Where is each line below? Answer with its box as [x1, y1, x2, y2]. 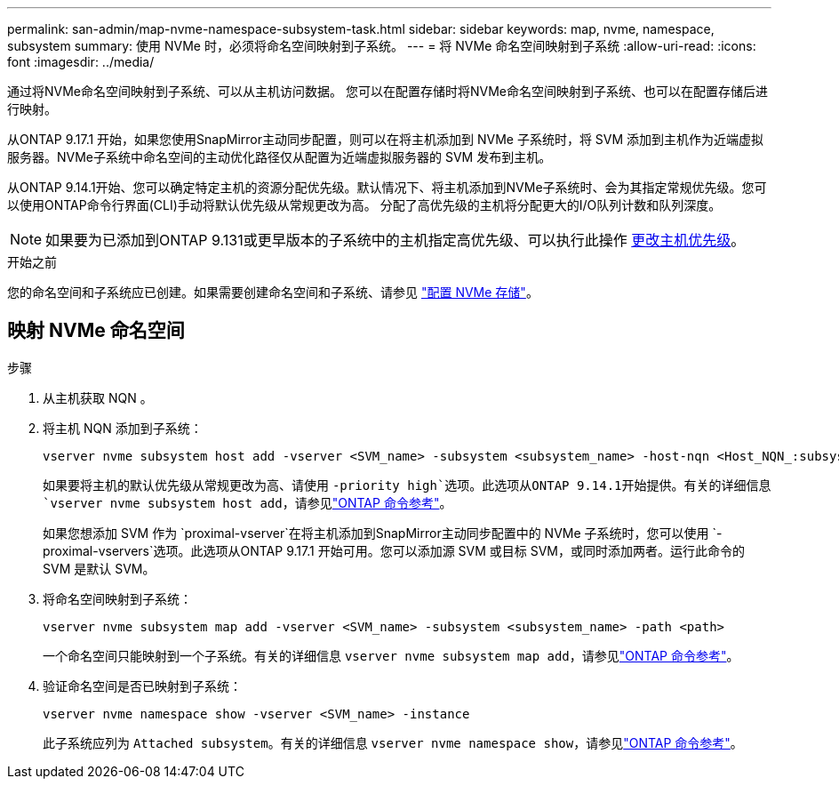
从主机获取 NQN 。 [43, 389, 153, 405]
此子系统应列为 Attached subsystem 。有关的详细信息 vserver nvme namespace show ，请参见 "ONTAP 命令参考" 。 [43, 734, 743, 750]
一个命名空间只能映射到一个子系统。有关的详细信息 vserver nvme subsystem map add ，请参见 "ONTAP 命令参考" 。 [43, 647, 739, 663]
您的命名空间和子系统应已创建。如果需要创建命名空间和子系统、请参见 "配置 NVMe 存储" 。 [7, 285, 539, 300]
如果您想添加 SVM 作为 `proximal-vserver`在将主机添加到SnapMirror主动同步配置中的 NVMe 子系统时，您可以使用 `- [43, 525, 723, 541]
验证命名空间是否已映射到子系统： [43, 678, 242, 694]
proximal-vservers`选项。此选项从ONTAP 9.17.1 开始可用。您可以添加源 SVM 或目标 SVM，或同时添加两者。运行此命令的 [43, 542, 746, 558]
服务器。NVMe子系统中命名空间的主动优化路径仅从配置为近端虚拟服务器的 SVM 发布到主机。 [7, 149, 552, 164]
